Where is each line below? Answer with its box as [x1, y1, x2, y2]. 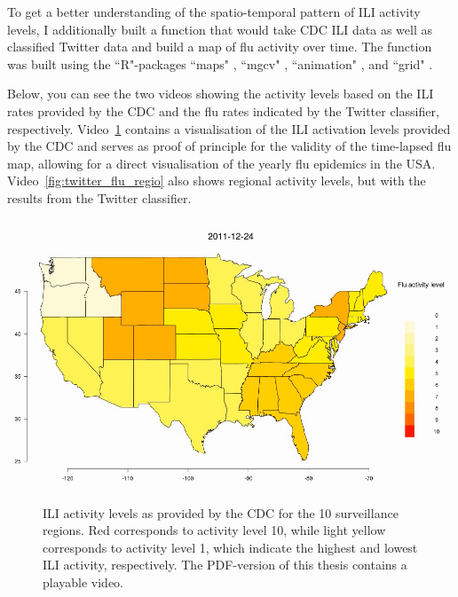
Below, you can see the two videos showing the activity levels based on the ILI [7, 84, 434, 103]
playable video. [43, 572, 124, 591]
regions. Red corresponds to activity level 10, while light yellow [43, 521, 386, 539]
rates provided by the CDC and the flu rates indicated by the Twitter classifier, [7, 101, 439, 120]
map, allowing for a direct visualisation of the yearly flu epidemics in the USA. [7, 153, 436, 172]
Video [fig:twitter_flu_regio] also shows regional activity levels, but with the [7, 171, 426, 190]
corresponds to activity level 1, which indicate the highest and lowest [43, 538, 418, 556]
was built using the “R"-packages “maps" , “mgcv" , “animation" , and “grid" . [7, 54, 433, 73]
